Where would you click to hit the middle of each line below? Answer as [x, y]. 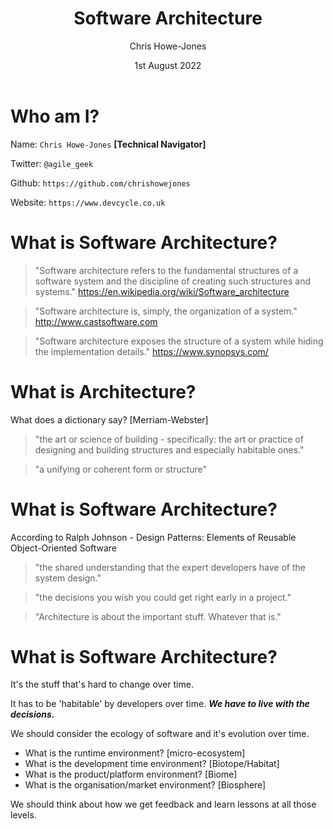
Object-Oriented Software [64, 548]
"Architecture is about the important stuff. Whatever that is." [158, 616]
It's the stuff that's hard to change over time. [102, 684]
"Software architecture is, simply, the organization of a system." [166, 311]
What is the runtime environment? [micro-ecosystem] [135, 753]
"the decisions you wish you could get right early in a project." [163, 597]
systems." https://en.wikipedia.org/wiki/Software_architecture [162, 291]
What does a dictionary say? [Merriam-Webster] [109, 419]
